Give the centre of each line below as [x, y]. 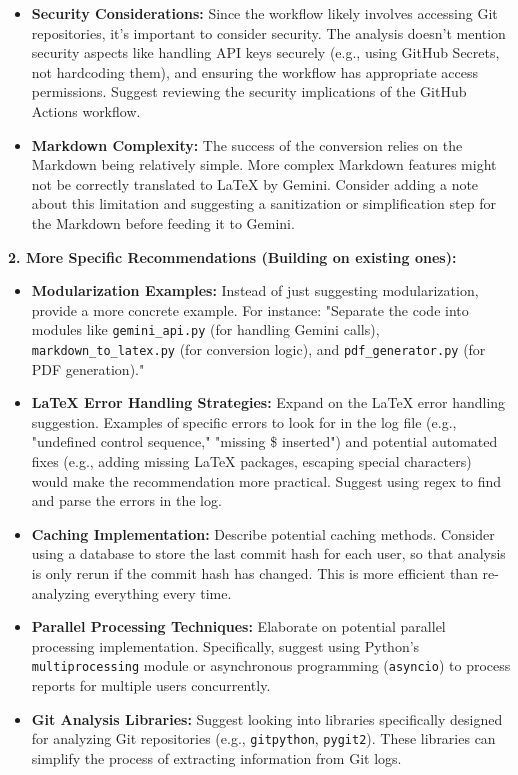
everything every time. [163, 592]
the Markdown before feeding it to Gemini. [163, 222]
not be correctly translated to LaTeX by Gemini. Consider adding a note [255, 183]
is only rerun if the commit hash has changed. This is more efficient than [254, 572]
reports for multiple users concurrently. [151, 685]
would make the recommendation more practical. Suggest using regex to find [266, 480]
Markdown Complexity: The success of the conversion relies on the [247, 144]
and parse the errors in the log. [126, 500]
